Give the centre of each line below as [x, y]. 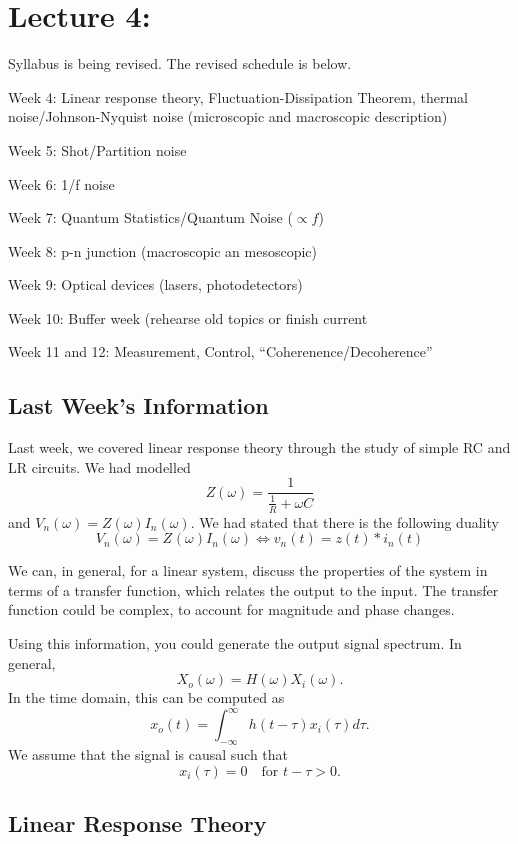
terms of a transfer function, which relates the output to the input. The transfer [253, 589]
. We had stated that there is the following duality [344, 521]
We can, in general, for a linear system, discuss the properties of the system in [248, 570]
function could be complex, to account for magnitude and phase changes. [231, 609]
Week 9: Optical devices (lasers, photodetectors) [155, 284]
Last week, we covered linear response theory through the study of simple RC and [259, 447]
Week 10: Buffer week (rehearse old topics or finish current [188, 317]
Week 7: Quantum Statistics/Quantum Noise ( [150, 217]
